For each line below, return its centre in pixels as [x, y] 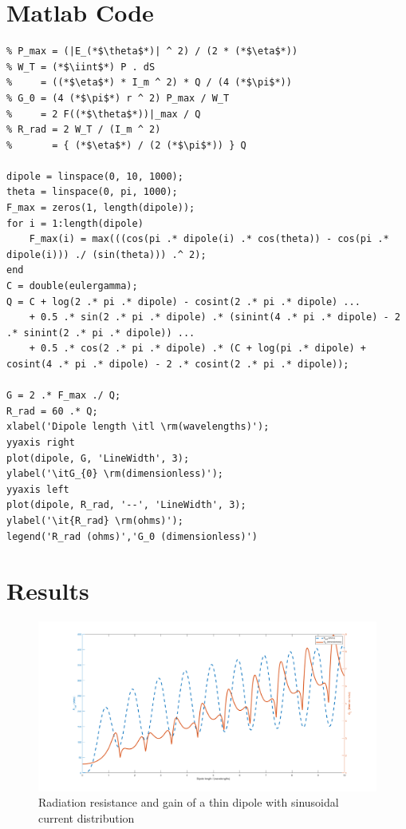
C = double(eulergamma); [72, 286]
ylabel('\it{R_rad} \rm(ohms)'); [95, 520]
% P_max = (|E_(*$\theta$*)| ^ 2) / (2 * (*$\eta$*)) [152, 52]
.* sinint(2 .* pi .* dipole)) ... [101, 333]
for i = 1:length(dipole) [75, 223]
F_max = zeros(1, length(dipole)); [101, 208]
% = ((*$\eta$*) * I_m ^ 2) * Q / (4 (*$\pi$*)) [149, 83]
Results [48, 591]
